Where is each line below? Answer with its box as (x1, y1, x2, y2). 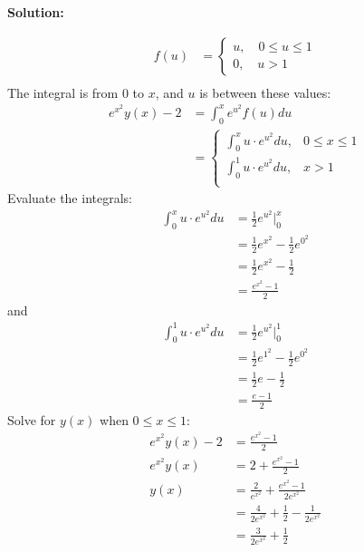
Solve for (7, 410, 56, 429)
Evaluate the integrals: (7, 189, 132, 208)
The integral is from (7, 82, 119, 102)
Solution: (7, 3, 64, 21)
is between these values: (199, 82, 331, 102)
